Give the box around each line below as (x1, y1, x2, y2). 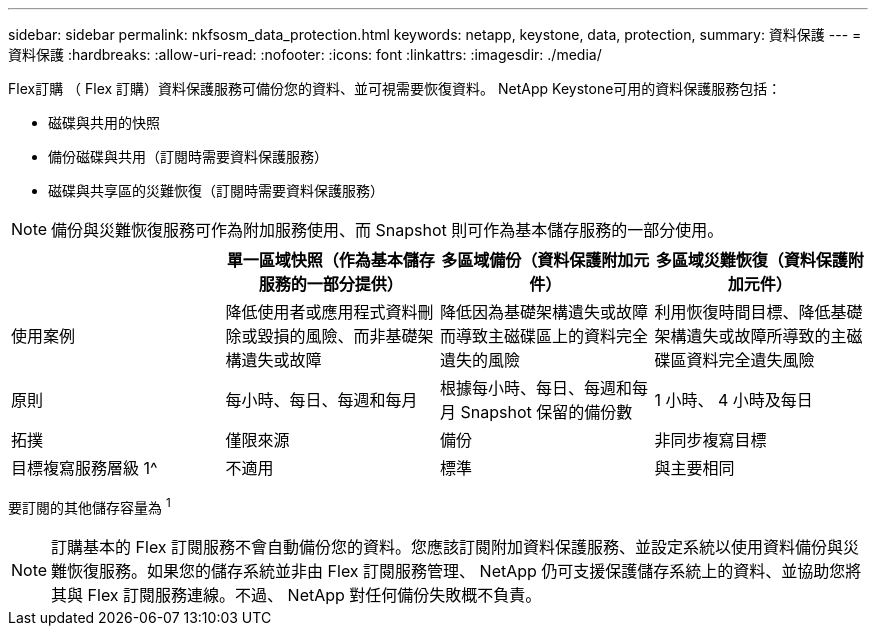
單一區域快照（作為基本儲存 (226, 250, 435, 270)
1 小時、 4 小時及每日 (654, 390, 813, 410)
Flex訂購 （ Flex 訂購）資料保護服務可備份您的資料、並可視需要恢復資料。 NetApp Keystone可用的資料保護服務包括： (8, 80, 782, 97)
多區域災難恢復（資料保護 (655, 250, 848, 270)
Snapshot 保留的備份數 (460, 402, 633, 422)
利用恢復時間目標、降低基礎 (654, 302, 863, 322)
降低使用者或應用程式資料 (225, 302, 418, 322)
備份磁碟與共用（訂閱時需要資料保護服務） (48, 148, 328, 165)
